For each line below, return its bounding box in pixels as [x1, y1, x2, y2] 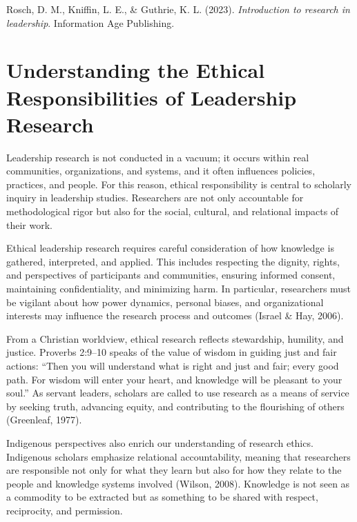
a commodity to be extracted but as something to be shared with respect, [6, 490, 318, 504]
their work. [6, 217, 52, 232]
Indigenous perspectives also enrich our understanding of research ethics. [6, 435, 313, 450]
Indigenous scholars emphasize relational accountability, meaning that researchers [6, 449, 351, 463]
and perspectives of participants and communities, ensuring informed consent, [6, 268, 336, 282]
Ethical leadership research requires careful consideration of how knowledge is [6, 241, 334, 255]
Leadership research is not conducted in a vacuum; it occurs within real [6, 150, 309, 164]
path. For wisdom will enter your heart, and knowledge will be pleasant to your [6, 372, 342, 386]
